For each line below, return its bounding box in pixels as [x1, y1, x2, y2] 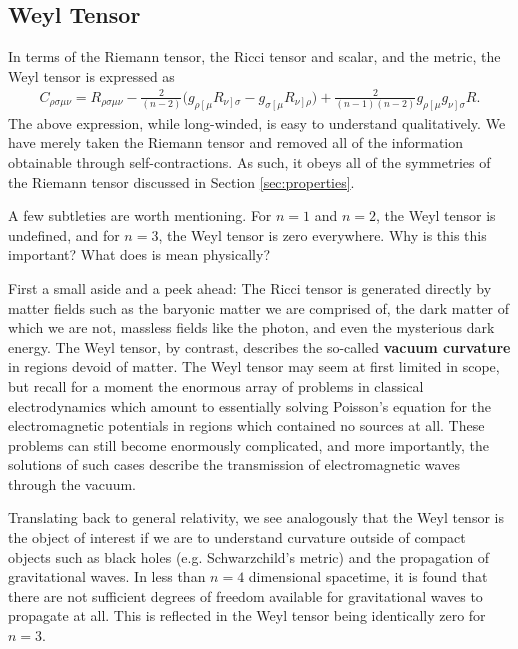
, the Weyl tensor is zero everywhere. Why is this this [158, 224, 487, 245]
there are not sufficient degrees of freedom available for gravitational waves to [8, 585, 483, 606]
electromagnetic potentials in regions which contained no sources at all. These [8, 415, 485, 436]
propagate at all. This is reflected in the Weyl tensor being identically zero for [8, 605, 486, 626]
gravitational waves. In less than [8, 566, 206, 587]
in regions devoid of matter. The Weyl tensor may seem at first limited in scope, [8, 356, 500, 377]
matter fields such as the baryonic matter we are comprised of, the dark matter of [8, 297, 510, 318]
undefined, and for [8, 224, 120, 245]
